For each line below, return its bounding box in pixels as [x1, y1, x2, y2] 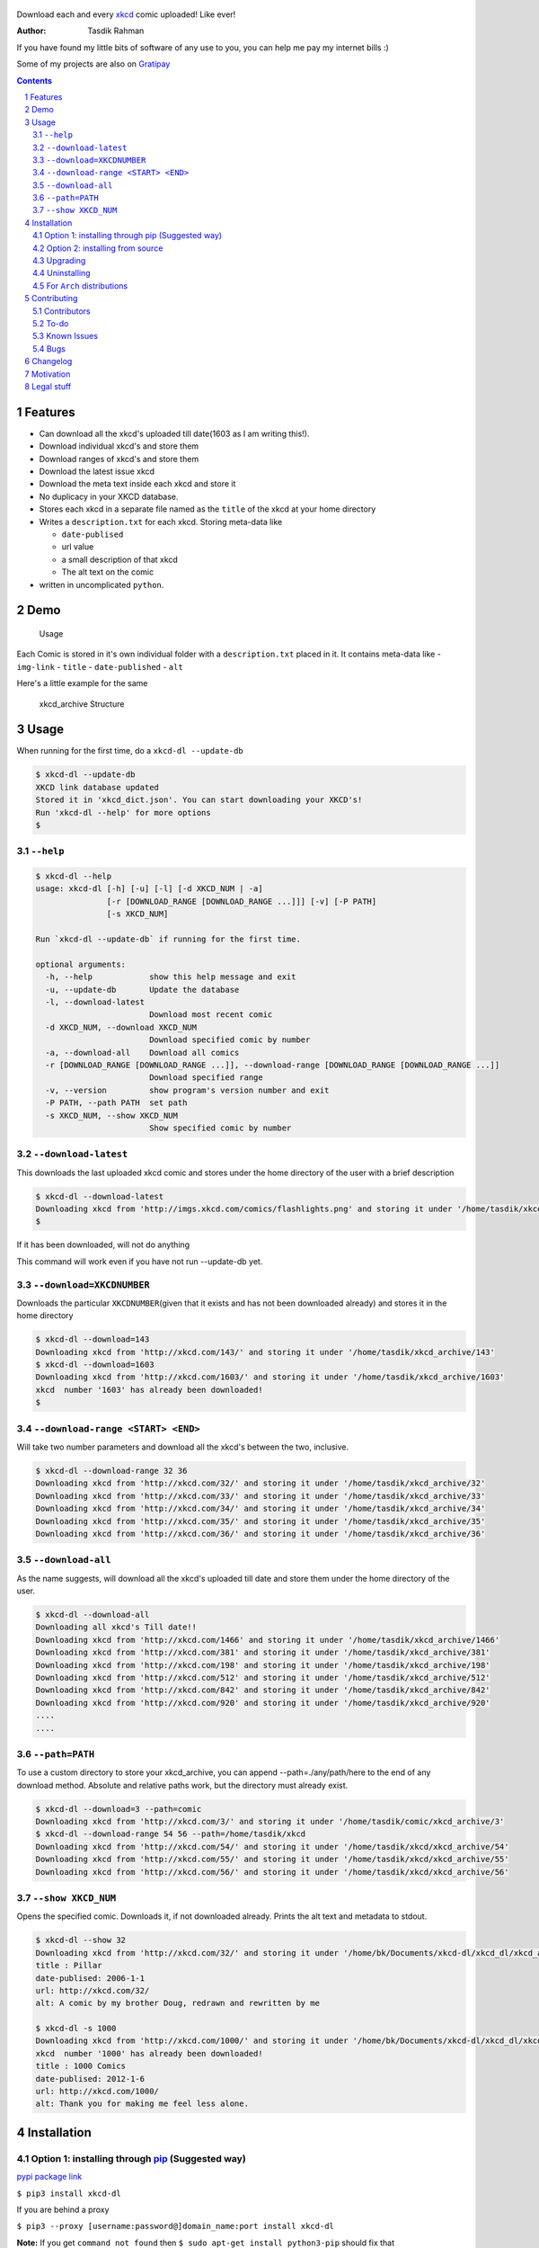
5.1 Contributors [32, 306, 92, 317]
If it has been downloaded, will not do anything [16, 1239, 190, 1250]
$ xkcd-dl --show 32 [35, 1935, 126, 1946]
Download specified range [148, 1073, 264, 1083]
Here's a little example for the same [16, 678, 148, 689]
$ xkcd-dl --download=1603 [35, 1360, 155, 1370]
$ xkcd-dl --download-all [35, 1610, 150, 1620]
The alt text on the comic [61, 566, 155, 577]
